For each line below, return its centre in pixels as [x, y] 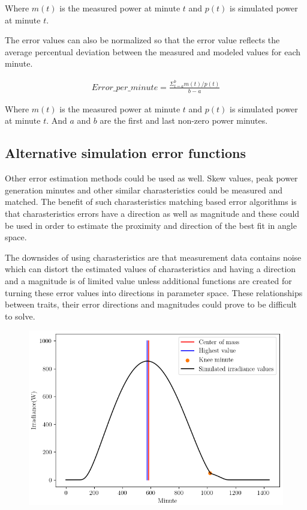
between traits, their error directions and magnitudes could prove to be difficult [151, 304]
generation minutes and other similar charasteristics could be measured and [144, 190]
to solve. [20, 316]
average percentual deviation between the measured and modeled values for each [153, 51]
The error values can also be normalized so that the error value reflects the [142, 40]
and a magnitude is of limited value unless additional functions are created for [148, 280]
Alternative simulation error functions [126, 153]
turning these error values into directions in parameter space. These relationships [154, 292]
